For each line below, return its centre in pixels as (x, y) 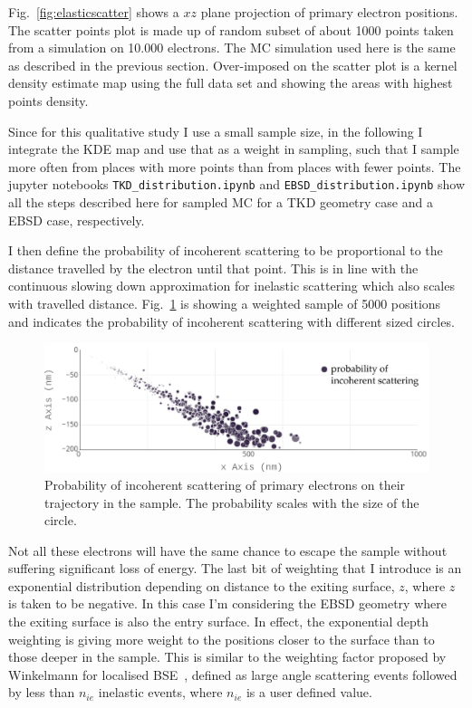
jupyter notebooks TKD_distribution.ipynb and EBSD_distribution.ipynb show (236, 184)
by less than (42, 692)
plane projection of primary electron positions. (329, 12)
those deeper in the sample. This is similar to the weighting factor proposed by (227, 657)
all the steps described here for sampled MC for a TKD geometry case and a (221, 202)
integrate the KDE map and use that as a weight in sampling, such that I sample (234, 149)
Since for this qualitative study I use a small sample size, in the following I (216, 131)
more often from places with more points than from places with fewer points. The (235, 166)
